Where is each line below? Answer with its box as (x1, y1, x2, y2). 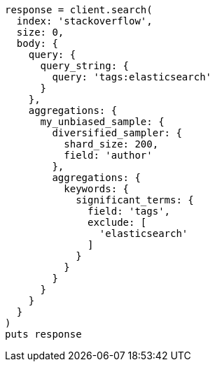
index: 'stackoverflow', (16, 15, 153, 27)
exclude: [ (88, 217, 147, 228)
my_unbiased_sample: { (40, 116, 165, 127)
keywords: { (64, 183, 130, 194)
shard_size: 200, (64, 138, 159, 150)
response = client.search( (5, 4, 153, 15)
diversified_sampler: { (52, 127, 182, 138)
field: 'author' (64, 150, 153, 161)
